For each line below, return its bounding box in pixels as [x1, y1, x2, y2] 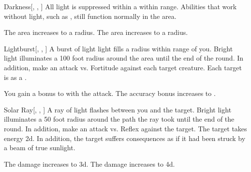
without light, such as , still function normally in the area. [4, 11, 177, 21]
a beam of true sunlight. [4, 142, 75, 153]
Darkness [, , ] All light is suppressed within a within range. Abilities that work [4, 1, 237, 11]
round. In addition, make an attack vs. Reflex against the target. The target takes [4, 123, 247, 133]
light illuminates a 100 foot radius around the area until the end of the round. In [4, 53, 244, 63]
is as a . [4, 72, 27, 82]
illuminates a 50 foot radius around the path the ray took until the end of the [4, 114, 235, 124]
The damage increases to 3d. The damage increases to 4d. [4, 158, 175, 169]
